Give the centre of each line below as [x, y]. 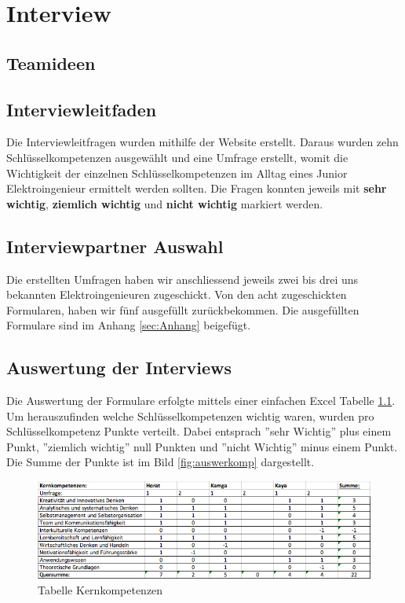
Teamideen [51, 63]
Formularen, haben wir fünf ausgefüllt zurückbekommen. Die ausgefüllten [183, 309]
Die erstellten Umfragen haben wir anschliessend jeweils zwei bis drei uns [182, 279]
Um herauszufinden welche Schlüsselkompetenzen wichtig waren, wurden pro [190, 415]
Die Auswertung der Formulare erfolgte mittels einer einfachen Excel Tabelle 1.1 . [201, 401]
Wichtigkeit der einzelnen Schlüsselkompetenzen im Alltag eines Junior [177, 173]
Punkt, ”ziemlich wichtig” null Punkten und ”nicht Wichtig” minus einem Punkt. [202, 446]
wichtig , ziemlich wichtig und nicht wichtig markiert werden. [165, 203]
